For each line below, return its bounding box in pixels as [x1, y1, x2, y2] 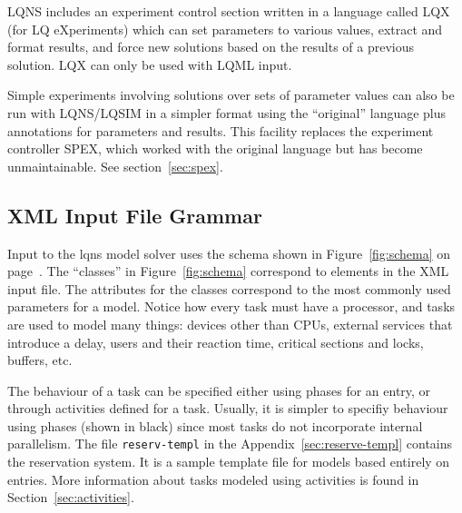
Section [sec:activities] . [7, 488, 134, 507]
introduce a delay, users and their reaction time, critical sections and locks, [7, 332, 424, 351]
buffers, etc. [7, 350, 73, 370]
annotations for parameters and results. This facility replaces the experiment [7, 121, 434, 140]
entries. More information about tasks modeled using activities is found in [7, 469, 419, 488]
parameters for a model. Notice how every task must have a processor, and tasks [7, 297, 456, 316]
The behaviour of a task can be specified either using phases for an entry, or [7, 380, 431, 400]
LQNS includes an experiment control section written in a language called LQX [7, 2, 450, 20]
